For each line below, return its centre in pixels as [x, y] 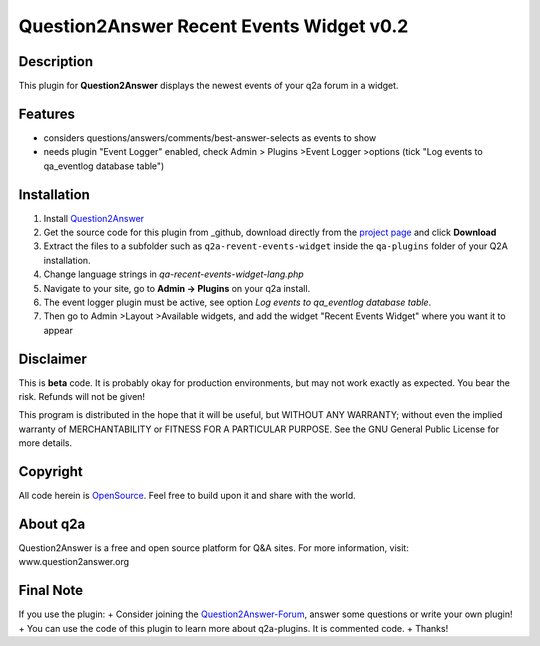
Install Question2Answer [94, 218]
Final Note [51, 590]
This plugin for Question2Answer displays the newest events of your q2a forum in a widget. [208, 86]
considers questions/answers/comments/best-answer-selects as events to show [210, 137]
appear [58, 330]
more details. [45, 443]
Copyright [51, 471]
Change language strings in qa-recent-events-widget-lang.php [173, 274]
